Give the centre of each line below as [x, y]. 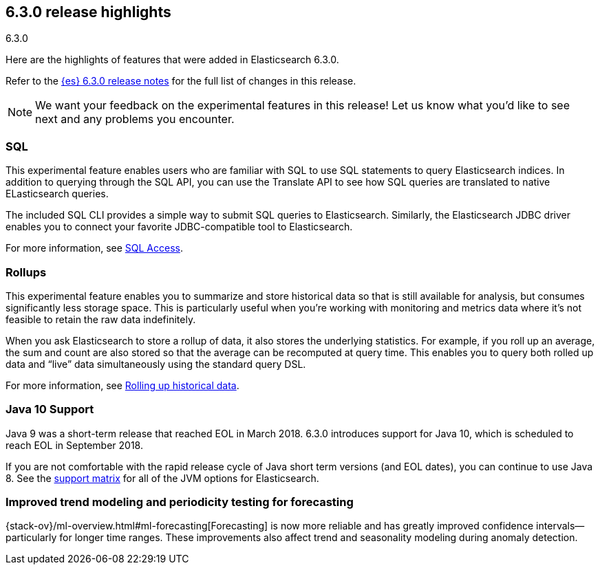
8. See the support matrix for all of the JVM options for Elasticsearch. [162, 478]
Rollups [26, 272]
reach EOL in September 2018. [74, 445]
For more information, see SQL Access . [94, 248]
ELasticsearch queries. [57, 194]
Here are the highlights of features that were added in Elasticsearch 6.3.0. [172, 60]
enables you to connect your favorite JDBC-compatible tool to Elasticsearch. [179, 227]
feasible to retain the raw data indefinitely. [101, 319]
